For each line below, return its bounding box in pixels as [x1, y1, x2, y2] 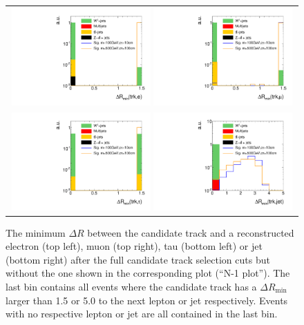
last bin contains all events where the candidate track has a [6, 279, 257, 293]
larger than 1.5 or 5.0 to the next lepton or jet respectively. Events [6, 293, 288, 307]
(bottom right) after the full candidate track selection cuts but [6, 252, 270, 266]
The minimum [6, 225, 66, 239]
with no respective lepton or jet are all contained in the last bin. [6, 306, 278, 321]
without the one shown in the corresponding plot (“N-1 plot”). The [6, 266, 290, 280]
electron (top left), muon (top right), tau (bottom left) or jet [6, 239, 263, 253]
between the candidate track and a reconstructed [87, 225, 294, 239]
